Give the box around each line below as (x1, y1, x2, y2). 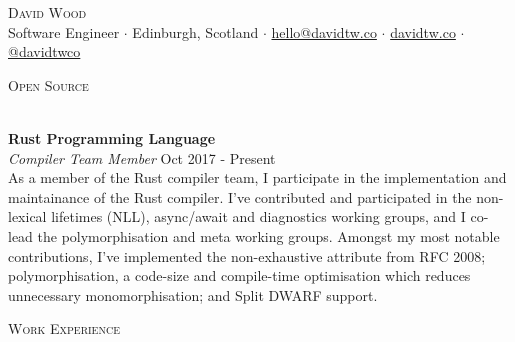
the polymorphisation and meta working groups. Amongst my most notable (37, 225, 500, 246)
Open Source (8, 74, 89, 95)
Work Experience (8, 318, 120, 339)
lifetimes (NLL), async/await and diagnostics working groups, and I (51, 206, 466, 227)
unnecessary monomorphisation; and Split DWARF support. (8, 284, 378, 305)
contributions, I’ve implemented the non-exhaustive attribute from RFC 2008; (8, 245, 486, 266)
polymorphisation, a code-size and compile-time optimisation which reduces (8, 265, 471, 286)
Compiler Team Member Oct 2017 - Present (8, 147, 276, 168)
